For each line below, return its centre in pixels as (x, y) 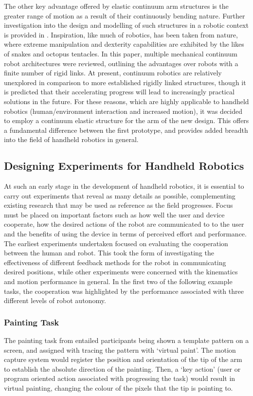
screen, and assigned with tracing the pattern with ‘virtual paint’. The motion (120, 350)
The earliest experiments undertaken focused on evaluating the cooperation (116, 243)
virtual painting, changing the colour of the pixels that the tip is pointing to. (118, 388)
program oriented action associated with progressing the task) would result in (120, 378)
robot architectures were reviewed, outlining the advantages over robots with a (121, 63)
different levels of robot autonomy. (55, 300)
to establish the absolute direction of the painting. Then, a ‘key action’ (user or (122, 369)
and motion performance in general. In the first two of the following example (118, 281)
